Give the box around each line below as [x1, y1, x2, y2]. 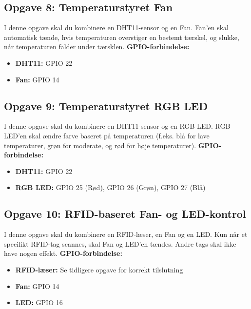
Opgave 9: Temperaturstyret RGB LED [4, 98, 208, 113]
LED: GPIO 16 [15, 297, 63, 308]
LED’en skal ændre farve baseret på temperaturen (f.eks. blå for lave [4, 130, 210, 140]
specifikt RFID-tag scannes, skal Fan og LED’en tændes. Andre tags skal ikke [4, 238, 236, 249]
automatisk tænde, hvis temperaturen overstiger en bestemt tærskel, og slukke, [4, 32, 239, 42]
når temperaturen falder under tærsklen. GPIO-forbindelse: [4, 41, 190, 52]
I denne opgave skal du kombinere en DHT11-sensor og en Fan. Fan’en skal [4, 22, 229, 33]
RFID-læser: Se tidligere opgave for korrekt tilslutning [15, 264, 183, 274]
